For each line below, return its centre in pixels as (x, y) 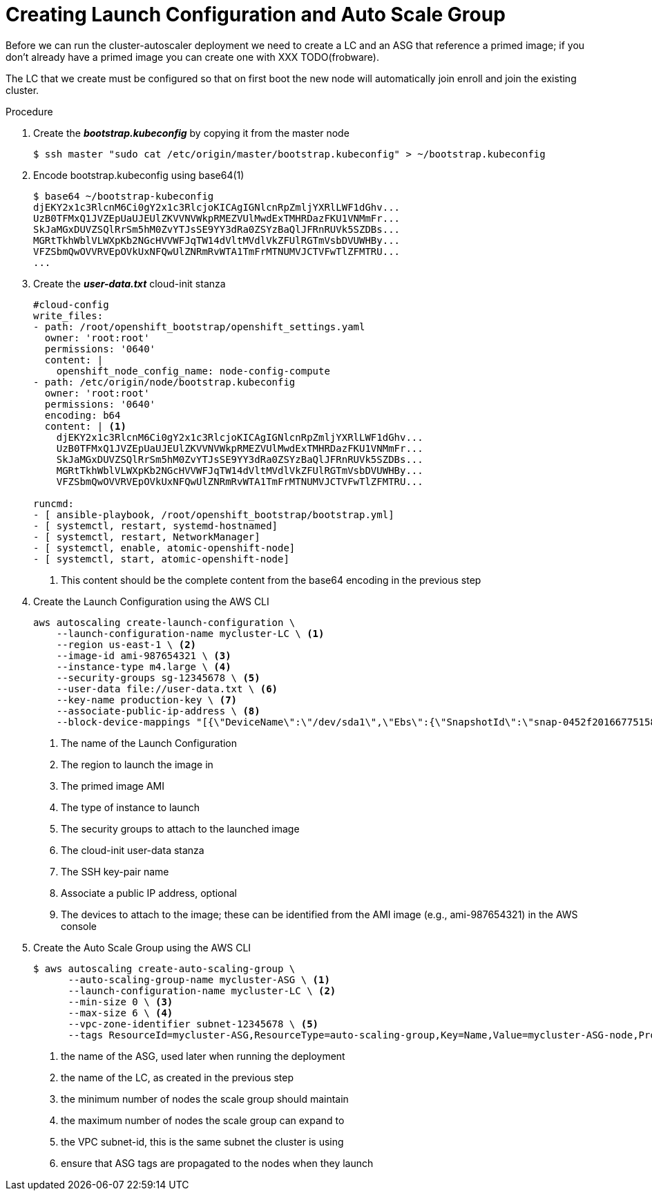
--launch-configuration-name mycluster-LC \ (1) (190, 633)
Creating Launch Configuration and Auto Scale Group (256, 15)
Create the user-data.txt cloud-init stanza (130, 283)
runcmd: (54, 503)
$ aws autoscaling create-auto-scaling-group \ (164, 968)
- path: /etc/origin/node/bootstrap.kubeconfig (164, 382)
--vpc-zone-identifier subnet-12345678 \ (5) (193, 1024)
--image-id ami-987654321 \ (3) (144, 655)
